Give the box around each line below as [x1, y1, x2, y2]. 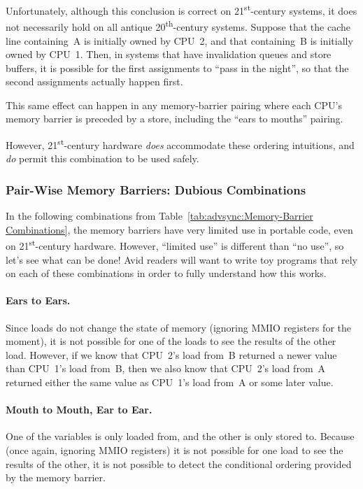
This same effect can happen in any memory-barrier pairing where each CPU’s [6, 97, 342, 112]
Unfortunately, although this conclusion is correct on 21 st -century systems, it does [6, 1, 357, 17]
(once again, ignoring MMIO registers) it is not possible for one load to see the [6, 442, 343, 457]
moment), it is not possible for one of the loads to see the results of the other [6, 334, 336, 348]
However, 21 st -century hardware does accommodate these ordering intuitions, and [6, 136, 355, 152]
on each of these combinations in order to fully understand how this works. [6, 266, 327, 281]
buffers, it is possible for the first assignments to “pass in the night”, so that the [6, 60, 349, 75]
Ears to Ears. [6, 293, 71, 308]
